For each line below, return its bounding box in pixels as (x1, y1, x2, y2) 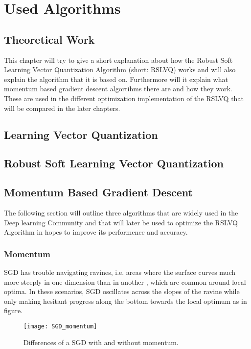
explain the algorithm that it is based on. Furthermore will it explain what (4, 74, 228, 84)
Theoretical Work (4, 31, 95, 47)
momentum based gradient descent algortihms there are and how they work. (4, 83, 232, 94)
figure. (4, 305, 23, 316)
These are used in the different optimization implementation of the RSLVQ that (4, 93, 244, 103)
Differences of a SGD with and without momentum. (23, 337, 179, 347)
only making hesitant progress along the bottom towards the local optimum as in (4, 295, 247, 306)
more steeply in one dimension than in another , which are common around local (4, 276, 246, 287)
